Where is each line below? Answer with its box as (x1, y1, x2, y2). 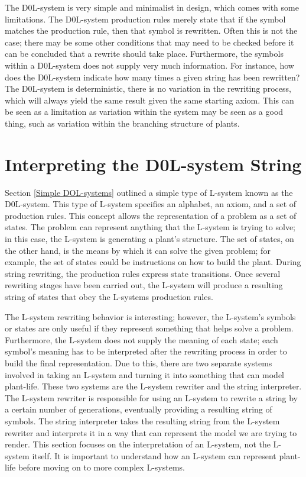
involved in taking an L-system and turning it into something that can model (5, 368, 284, 381)
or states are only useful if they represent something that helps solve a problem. (5, 322, 294, 334)
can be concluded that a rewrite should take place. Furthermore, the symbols (5, 47, 284, 60)
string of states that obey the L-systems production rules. (5, 291, 213, 302)
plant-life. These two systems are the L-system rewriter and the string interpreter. (5, 380, 302, 392)
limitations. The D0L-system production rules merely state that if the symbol (5, 12, 286, 25)
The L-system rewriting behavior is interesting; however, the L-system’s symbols (5, 310, 296, 323)
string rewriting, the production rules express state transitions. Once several (5, 267, 281, 279)
